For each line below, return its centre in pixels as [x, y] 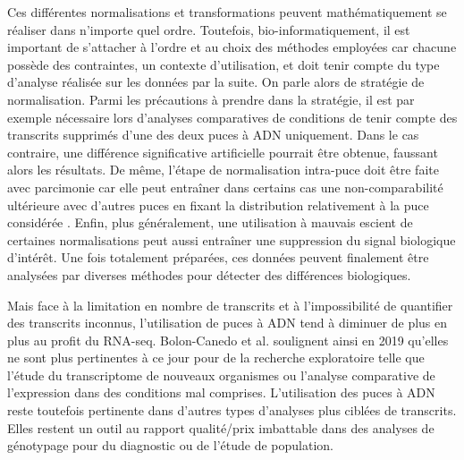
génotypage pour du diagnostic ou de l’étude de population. [170, 445]
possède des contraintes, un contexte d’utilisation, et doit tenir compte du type [224, 64]
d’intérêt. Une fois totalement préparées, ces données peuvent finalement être [218, 257]
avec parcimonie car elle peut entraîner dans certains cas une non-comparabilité [225, 187]
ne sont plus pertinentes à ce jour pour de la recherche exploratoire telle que [216, 358]
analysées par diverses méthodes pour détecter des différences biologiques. [209, 274]
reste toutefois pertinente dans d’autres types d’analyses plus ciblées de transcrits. [232, 410]
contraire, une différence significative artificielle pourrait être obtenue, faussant [223, 152]
